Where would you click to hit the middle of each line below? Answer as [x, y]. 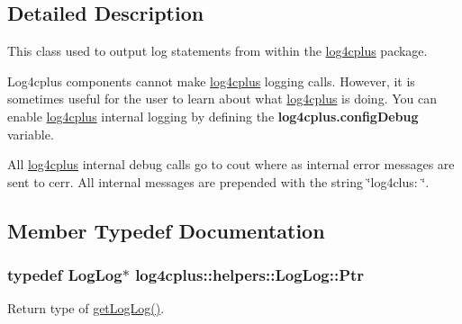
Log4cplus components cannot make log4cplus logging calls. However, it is [211, 81]
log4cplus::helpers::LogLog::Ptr [250, 275]
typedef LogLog [65, 275]
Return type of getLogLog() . [86, 308]
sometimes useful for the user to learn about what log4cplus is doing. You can [222, 99]
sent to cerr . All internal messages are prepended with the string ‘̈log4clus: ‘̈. [218, 181]
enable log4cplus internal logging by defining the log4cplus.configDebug [213, 116]
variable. [31, 134]
